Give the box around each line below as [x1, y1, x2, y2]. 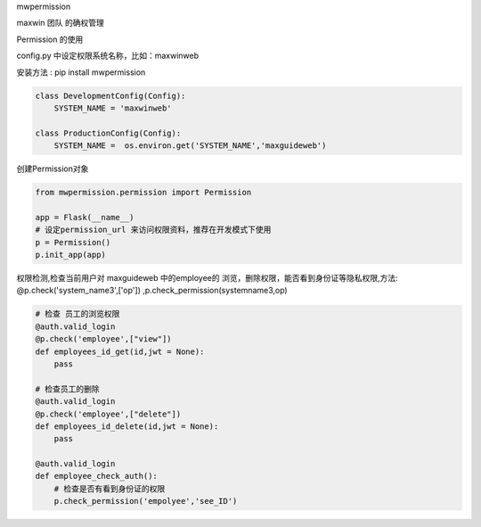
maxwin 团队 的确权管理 [16, 18, 104, 29]
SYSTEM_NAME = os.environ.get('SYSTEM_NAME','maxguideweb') [53, 141, 327, 151]
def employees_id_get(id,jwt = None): [35, 346, 205, 357]
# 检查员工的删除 [35, 383, 100, 394]
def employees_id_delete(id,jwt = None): [35, 421, 219, 432]
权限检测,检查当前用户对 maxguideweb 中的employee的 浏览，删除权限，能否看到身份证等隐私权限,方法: [16, 273, 398, 284]
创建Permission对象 [16, 163, 89, 174]
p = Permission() [35, 237, 111, 247]
